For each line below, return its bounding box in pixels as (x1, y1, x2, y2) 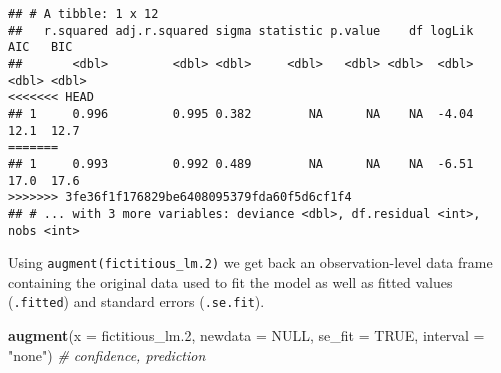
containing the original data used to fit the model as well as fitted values (8, 271, 453, 292)
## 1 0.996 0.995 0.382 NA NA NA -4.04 (8, 106, 474, 121)
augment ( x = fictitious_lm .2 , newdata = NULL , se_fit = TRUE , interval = (8, 325, 485, 346)
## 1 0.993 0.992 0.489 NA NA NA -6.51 (8, 156, 474, 171)
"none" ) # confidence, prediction (8, 344, 206, 365)
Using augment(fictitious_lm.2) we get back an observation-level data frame (8, 252, 493, 273)
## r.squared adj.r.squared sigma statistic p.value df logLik (8, 23, 474, 38)
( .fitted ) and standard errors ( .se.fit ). (8, 291, 265, 312)
